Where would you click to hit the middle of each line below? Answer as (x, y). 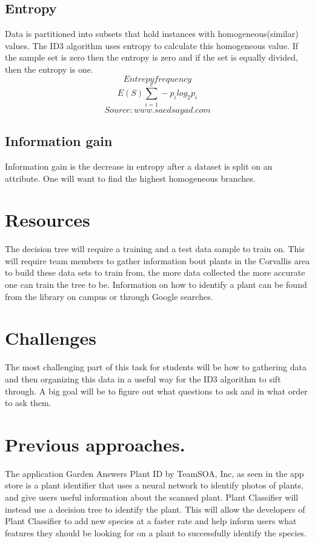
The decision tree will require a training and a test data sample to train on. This (155, 249)
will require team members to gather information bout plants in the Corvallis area (157, 260)
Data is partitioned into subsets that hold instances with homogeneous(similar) (152, 34)
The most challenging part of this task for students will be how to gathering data (156, 367)
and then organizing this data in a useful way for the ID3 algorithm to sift (143, 378)
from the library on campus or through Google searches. (109, 296)
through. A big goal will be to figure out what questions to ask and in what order (156, 391)
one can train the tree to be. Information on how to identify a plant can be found (156, 284)
